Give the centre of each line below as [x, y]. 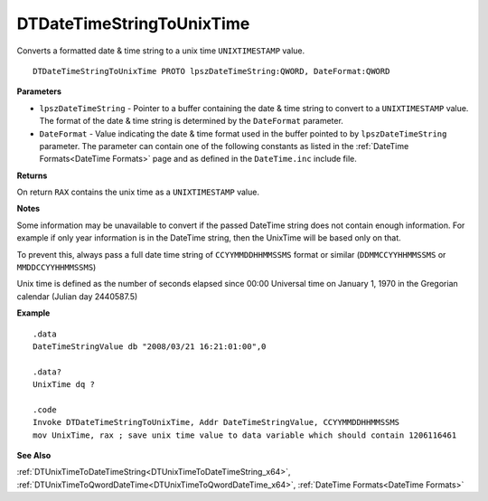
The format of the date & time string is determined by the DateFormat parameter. [191, 121]
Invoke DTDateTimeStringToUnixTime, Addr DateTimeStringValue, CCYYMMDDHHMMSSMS [216, 422]
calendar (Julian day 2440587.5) [77, 296]
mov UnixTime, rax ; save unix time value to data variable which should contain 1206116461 [245, 435]
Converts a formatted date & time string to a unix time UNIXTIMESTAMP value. [161, 51]
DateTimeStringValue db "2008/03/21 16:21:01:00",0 [150, 346]
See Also [34, 456]
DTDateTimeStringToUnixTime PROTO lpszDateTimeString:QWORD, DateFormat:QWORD [211, 71]
